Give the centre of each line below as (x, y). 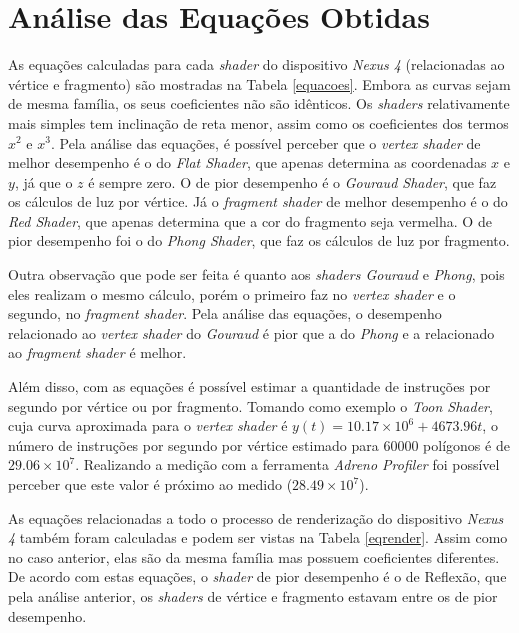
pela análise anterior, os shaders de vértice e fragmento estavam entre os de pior (253, 595)
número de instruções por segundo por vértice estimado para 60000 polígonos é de (259, 444)
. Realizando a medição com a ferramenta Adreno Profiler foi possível (287, 464)
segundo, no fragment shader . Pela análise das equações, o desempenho (225, 313)
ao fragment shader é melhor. (97, 352)
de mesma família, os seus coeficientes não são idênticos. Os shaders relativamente (259, 103)
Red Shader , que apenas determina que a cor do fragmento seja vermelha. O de (250, 220)
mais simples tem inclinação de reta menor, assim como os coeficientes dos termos (258, 122)
